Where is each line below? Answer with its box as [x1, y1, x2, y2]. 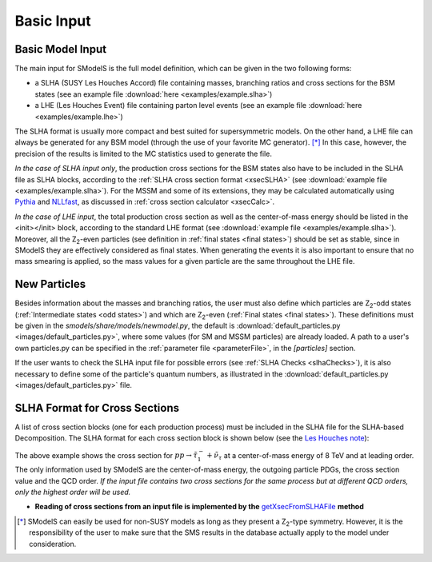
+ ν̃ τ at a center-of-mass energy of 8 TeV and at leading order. [206, 450, 414, 462]
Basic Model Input [14, 42, 107, 56]
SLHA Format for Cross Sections [14, 401, 180, 415]
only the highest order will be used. [14, 488, 131, 497]
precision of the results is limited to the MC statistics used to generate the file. [14, 149, 272, 158]
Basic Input [14, 12, 91, 30]
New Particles [14, 277, 86, 291]
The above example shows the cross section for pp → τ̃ [14, 450, 198, 460]
